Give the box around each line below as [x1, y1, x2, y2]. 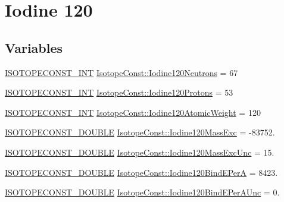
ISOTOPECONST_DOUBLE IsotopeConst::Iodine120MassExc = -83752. [5, 126, 275, 138]
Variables [5, 38, 63, 56]
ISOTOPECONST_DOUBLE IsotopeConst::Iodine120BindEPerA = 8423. [5, 166, 278, 178]
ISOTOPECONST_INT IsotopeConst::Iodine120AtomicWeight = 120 [5, 106, 261, 118]
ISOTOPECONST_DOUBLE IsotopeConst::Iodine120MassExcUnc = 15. [5, 146, 274, 158]
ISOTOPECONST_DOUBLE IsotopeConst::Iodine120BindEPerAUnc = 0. [5, 186, 280, 198]
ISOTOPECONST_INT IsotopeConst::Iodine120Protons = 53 [5, 86, 233, 99]
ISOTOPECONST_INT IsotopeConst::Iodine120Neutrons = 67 [5, 66, 238, 78]
